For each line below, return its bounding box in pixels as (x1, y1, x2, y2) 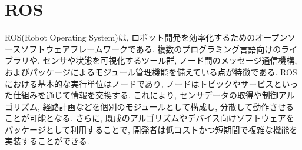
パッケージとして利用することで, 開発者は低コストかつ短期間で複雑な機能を (5, 123, 298, 135)
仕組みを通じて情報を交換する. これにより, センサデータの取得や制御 (12, 89, 278, 101)
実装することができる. (5, 135, 89, 147)
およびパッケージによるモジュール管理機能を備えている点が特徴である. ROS (5, 65, 297, 78)
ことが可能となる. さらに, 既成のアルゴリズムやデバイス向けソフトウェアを (5, 112, 294, 124)
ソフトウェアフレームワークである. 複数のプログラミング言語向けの (21, 42, 281, 55)
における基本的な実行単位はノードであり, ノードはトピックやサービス (5, 77, 274, 89)
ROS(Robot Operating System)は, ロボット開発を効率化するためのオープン (5, 31, 288, 44)
